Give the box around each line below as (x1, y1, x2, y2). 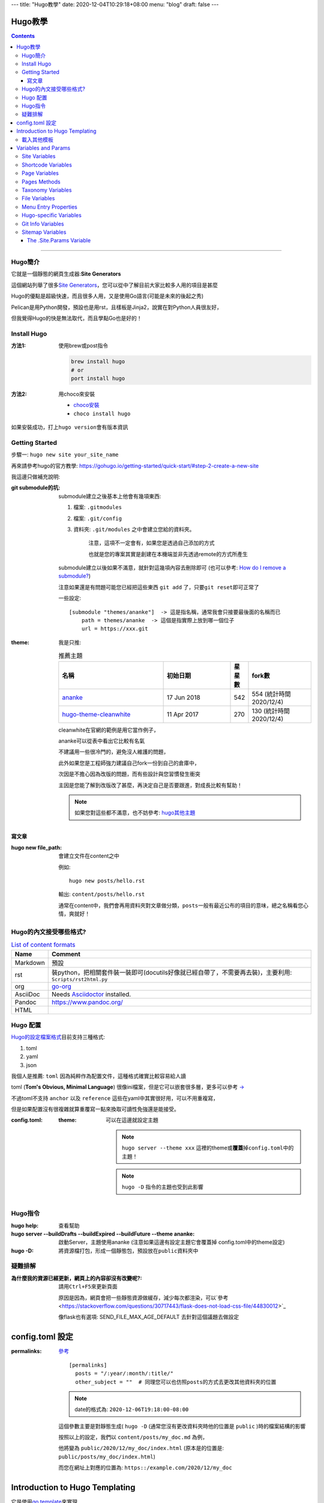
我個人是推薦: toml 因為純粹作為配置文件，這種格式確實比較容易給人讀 (11, 1072, 186, 1079)
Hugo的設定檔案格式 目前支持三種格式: (11, 1033, 105, 1041)
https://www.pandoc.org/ (51, 998, 123, 1006)
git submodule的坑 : (11, 484, 61, 491)
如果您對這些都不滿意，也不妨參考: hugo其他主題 (74, 809, 196, 816)
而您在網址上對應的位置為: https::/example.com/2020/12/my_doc (58, 1464, 232, 1471)
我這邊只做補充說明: (11, 473, 61, 480)
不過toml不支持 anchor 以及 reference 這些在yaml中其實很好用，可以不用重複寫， (11, 1094, 219, 1101)
